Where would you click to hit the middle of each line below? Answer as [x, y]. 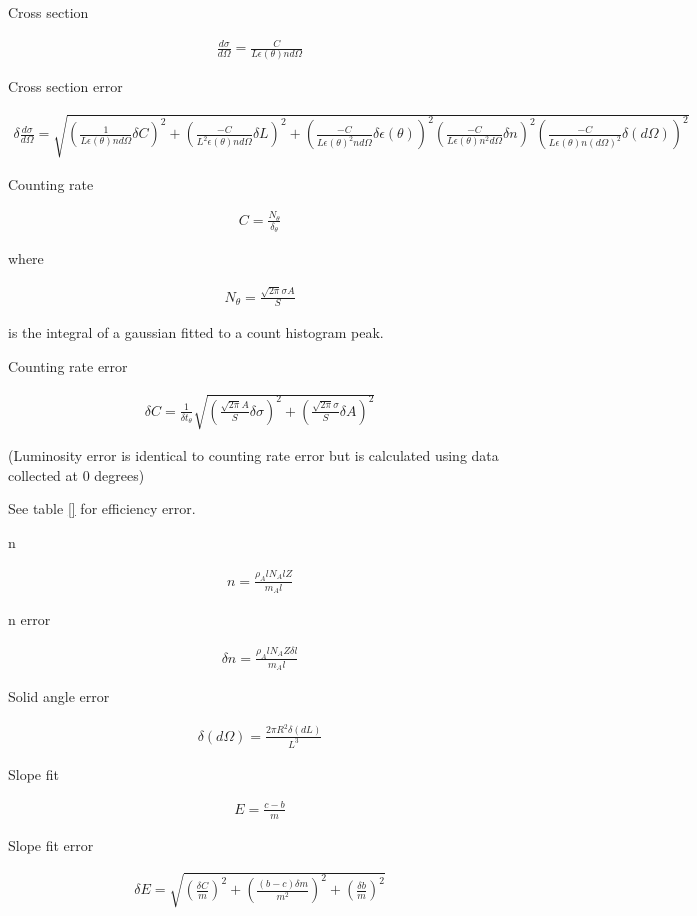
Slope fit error [51, 844]
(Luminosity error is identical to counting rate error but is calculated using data [253, 455]
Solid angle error [59, 696]
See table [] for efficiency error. [102, 508]
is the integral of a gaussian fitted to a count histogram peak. [196, 332]
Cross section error [65, 86]
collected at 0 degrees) [76, 474]
